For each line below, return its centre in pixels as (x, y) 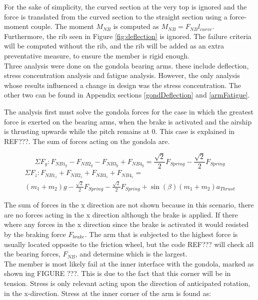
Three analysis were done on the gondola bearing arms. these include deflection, (126, 65)
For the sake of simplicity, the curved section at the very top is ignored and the (125, 6)
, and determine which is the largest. (131, 254)
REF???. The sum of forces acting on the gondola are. (87, 141)
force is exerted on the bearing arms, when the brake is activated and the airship (128, 121)
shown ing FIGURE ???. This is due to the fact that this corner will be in (117, 273)
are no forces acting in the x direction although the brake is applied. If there (121, 214)
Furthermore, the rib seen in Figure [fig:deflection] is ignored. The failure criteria (128, 36)
